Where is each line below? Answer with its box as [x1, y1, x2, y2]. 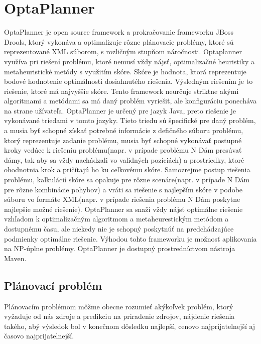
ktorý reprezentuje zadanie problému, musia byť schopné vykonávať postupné [4, 135, 242, 145]
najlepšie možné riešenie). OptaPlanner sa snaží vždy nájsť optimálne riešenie [4, 203, 243, 214]
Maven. [4, 253, 27, 263]
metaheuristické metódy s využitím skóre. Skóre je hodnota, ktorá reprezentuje [4, 66, 246, 76]
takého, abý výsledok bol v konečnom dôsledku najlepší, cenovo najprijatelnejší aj [4, 320, 255, 331]
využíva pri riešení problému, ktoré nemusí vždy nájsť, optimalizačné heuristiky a [4, 56, 255, 66]
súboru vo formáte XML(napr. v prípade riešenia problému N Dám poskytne [4, 194, 240, 204]
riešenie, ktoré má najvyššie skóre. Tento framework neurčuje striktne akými [4, 85, 239, 96]
